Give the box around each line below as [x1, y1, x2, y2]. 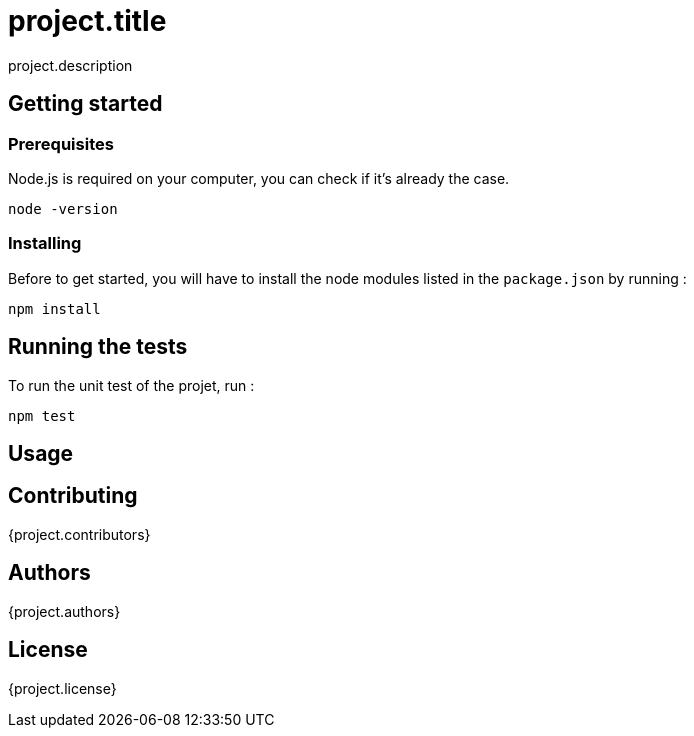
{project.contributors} [8, 525, 151, 543]
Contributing [8, 483, 138, 509]
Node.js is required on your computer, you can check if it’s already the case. [8, 169, 510, 187]
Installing [8, 233, 82, 254]
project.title [8, 4, 167, 38]
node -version [8, 200, 118, 217]
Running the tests [8, 334, 188, 360]
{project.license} [8, 679, 117, 697]
